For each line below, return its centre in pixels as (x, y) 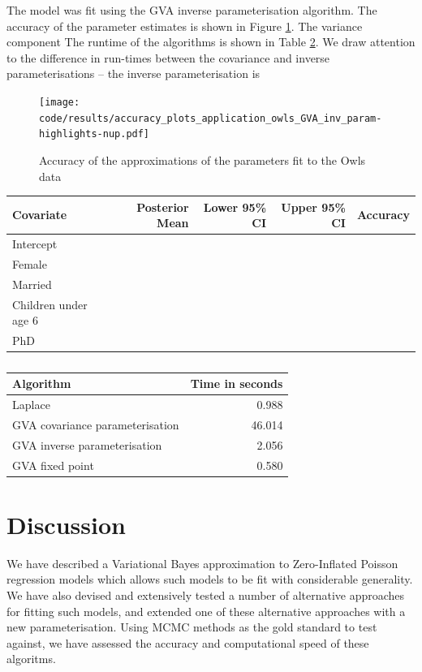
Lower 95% (235, 207)
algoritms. (31, 659)
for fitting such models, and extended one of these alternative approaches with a (206, 611)
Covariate (40, 215)
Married (32, 284)
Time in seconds (237, 383)
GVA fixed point (53, 465)
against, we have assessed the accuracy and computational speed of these (188, 642)
